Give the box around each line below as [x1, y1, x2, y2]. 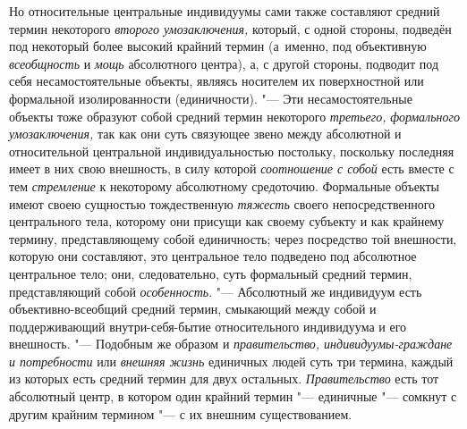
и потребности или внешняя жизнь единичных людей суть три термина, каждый [9, 351, 454, 370]
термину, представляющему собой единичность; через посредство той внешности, [9, 229, 457, 248]
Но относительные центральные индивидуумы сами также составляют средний [9, 2, 440, 20]
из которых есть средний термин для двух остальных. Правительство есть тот [9, 369, 439, 388]
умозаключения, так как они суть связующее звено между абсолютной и [9, 124, 402, 143]
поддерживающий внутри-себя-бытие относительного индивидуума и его [9, 316, 407, 335]
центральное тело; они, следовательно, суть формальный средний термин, [9, 264, 412, 282]
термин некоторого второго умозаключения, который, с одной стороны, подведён [9, 19, 452, 38]
